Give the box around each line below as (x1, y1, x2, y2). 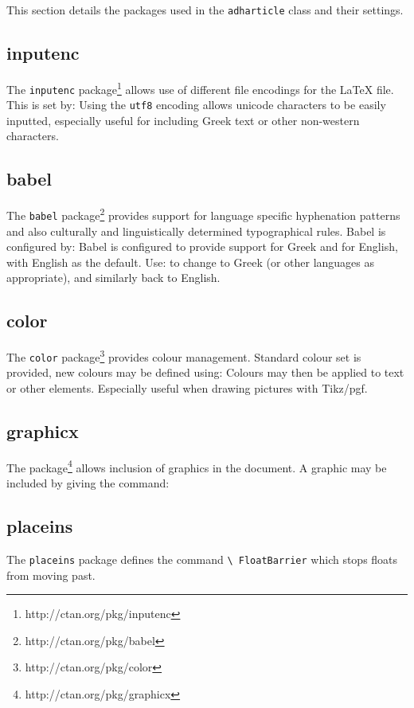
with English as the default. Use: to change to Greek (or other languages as (6, 253, 374, 270)
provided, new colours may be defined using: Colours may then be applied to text (6, 364, 404, 381)
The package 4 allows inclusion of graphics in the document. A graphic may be (6, 456, 387, 475)
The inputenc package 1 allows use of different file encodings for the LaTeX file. (6, 78, 394, 97)
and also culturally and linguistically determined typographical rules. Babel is (6, 222, 386, 239)
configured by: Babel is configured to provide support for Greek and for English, (6, 238, 398, 255)
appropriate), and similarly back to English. (6, 269, 221, 286)
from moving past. (6, 566, 96, 583)
